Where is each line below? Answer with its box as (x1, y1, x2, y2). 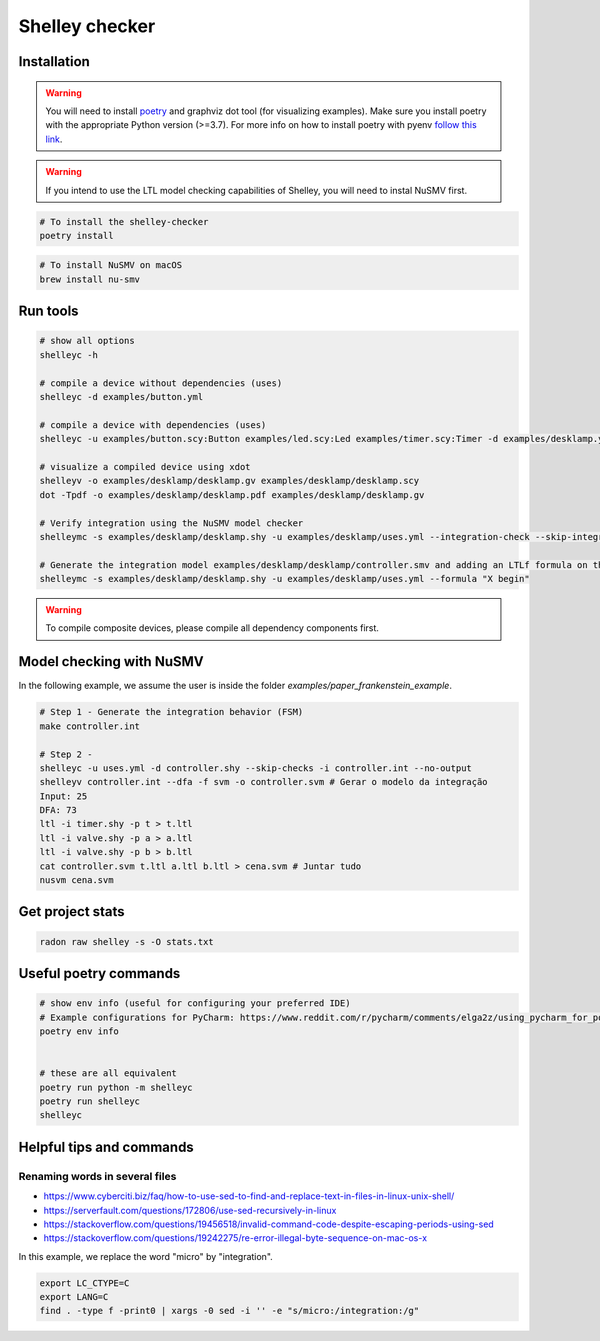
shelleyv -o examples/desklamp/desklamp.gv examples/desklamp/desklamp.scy (39, 475, 420, 487)
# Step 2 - (39, 748, 93, 760)
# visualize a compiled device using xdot (39, 461, 251, 472)
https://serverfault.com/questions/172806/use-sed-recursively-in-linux (43, 1204, 337, 1216)
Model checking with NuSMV (18, 653, 204, 670)
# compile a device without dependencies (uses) (39, 377, 283, 389)
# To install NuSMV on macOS (39, 260, 183, 271)
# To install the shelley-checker (39, 216, 209, 227)
